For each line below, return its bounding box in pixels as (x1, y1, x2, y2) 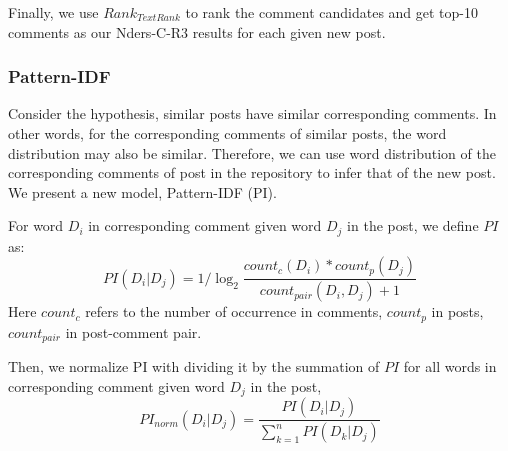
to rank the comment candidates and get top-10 (185, 2, 479, 22)
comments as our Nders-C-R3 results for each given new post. (8, 21, 386, 42)
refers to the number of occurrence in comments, (85, 301, 383, 322)
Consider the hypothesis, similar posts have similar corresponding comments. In (8, 103, 497, 124)
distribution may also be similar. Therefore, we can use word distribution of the (8, 142, 496, 163)
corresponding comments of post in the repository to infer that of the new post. (8, 162, 496, 183)
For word (8, 215, 64, 236)
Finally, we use (8, 2, 99, 22)
